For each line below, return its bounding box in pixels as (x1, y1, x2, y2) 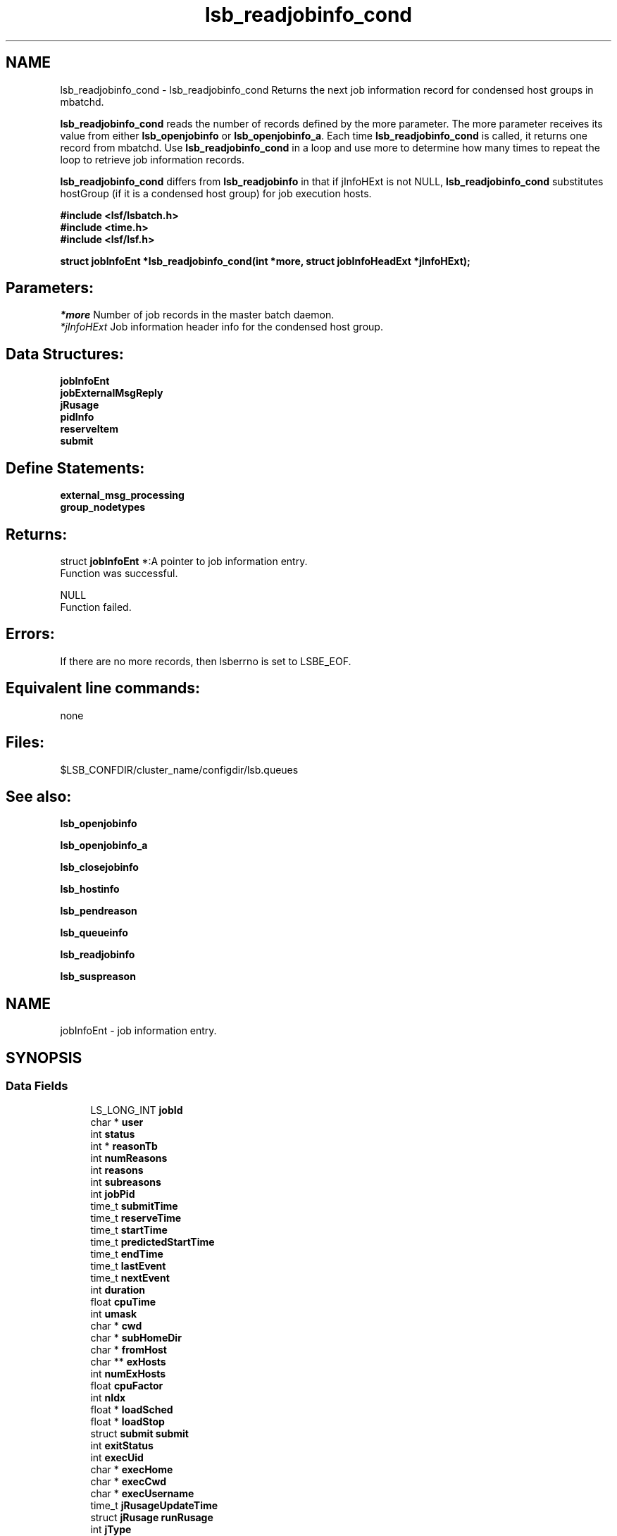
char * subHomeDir (90, 1332, 182, 1344)
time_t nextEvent (90, 1272, 170, 1284)
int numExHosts (90, 1368, 166, 1380)
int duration (90, 1284, 145, 1296)
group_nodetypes (60, 501, 146, 514)
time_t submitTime (90, 1200, 178, 1213)
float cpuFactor (90, 1380, 163, 1392)
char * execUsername (90, 1487, 194, 1500)
